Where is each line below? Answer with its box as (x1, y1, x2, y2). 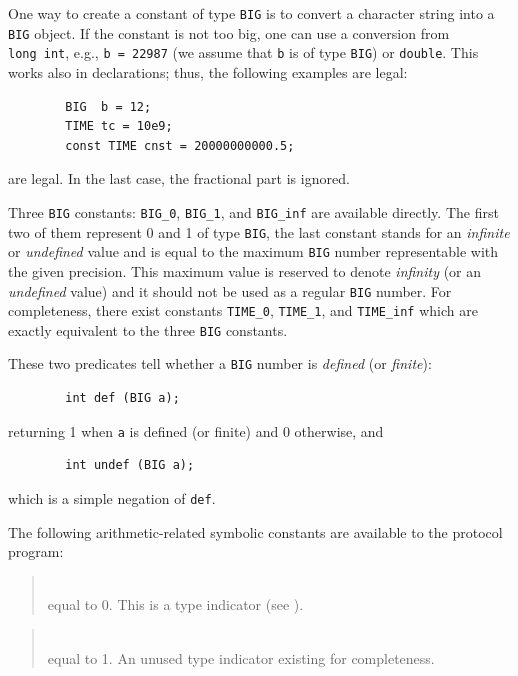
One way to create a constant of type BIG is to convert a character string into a (8, 3, 495, 23)
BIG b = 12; (65, 99, 152, 114)
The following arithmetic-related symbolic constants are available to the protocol (8, 521, 503, 542)
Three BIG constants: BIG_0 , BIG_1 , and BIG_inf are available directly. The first (8, 201, 499, 222)
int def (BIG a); (65, 391, 180, 406)
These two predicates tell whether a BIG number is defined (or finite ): (8, 353, 432, 374)
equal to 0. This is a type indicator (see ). (47, 594, 304, 615)
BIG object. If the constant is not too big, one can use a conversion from (8, 22, 450, 43)
